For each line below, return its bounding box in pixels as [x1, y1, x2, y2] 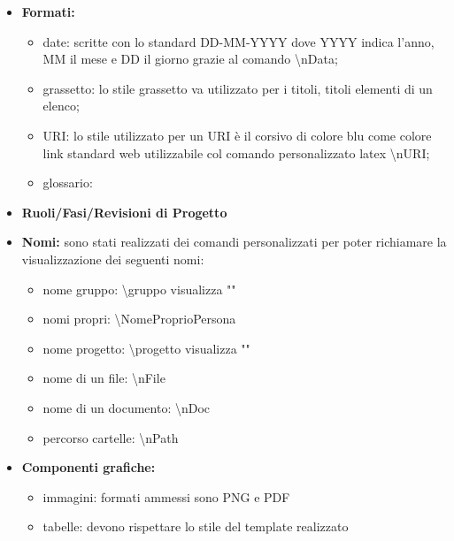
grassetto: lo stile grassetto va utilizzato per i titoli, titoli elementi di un [42, 79, 433, 97]
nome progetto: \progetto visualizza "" [42, 339, 250, 357]
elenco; [42, 96, 80, 115]
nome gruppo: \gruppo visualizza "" [42, 279, 236, 298]
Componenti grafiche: [21, 458, 156, 476]
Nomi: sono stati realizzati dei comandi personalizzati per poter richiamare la [21, 232, 447, 251]
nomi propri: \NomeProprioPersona [42, 309, 236, 328]
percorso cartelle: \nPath [42, 428, 179, 446]
